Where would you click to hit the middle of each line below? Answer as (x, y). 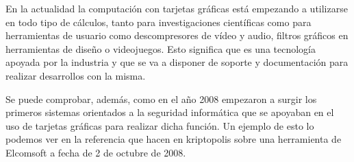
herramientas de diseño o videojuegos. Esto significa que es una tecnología (161, 48)
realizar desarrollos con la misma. (76, 75)
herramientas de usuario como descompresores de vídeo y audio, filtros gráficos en (177, 35)
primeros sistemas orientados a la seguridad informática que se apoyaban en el (170, 112)
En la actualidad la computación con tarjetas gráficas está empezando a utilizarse (177, 8)
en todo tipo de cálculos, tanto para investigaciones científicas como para (159, 22)
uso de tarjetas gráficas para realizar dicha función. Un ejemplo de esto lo (160, 125)
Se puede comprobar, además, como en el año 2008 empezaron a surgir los (161, 99)
